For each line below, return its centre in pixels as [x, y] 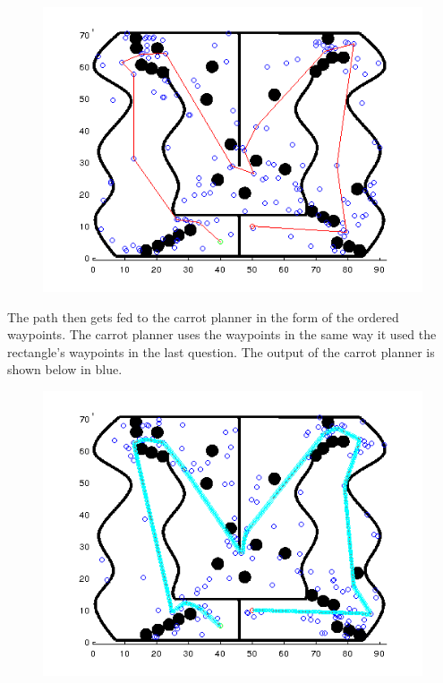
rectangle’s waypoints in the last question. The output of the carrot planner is [221, 351]
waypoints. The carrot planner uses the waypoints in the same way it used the [222, 334]
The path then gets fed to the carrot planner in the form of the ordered [203, 316]
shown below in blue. [65, 369]
